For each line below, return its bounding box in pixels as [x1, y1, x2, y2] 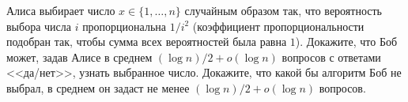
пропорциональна [82, 17, 167, 34]
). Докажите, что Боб [295, 33, 398, 50]
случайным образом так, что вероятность [184, 2, 382, 18]
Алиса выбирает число [6, 2, 115, 18]
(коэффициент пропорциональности [192, 17, 365, 34]
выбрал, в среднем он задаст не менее [6, 79, 190, 96]
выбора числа [6, 17, 71, 34]
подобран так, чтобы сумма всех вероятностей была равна [6, 33, 287, 50]
